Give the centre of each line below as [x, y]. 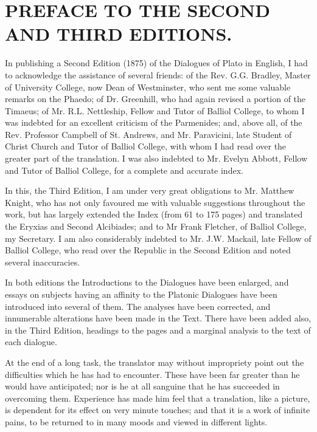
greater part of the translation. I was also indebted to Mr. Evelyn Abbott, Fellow [156, 158]
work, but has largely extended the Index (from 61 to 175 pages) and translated [154, 214]
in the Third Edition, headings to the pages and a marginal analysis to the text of [158, 330]
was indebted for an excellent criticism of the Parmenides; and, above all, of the [154, 122]
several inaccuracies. [43, 262]
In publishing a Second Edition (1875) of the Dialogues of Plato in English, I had [156, 63]
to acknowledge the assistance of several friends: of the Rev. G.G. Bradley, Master [158, 74]
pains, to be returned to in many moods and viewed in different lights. [136, 421]
